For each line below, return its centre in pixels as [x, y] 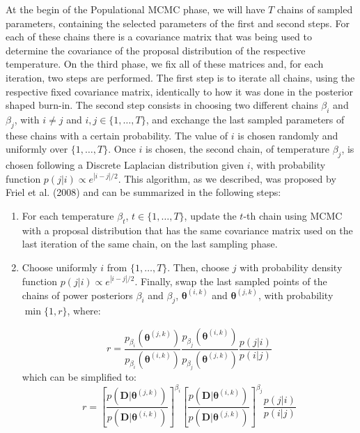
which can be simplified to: [79, 377]
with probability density [291, 267]
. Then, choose [198, 267]
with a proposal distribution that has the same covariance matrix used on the [187, 230]
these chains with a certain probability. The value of [117, 135]
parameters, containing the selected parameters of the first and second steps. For [178, 23]
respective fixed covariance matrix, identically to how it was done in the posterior [179, 91]
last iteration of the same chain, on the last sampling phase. [150, 244]
